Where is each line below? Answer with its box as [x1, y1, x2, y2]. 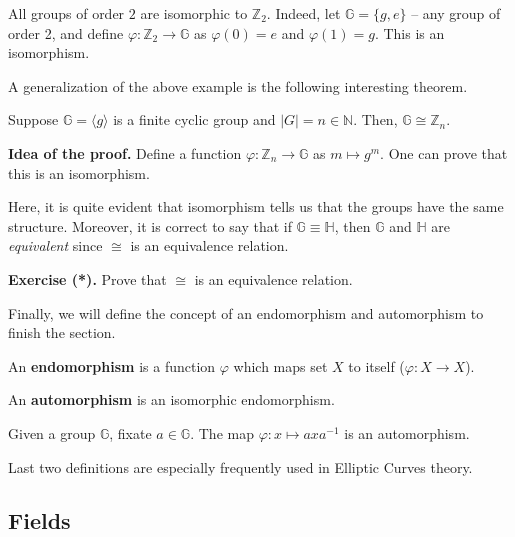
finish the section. [8, 322, 116, 343]
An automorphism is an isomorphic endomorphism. [8, 389, 335, 410]
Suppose [8, 109, 59, 130]
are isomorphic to [140, 3, 248, 23]
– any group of [411, 3, 501, 23]
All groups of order [8, 3, 125, 23]
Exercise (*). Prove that [8, 268, 167, 289]
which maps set [233, 355, 328, 376]
